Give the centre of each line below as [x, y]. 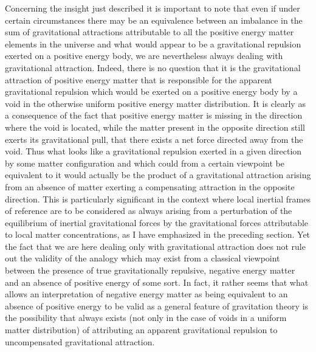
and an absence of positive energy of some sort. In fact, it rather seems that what [157, 282]
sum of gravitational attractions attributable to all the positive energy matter [149, 32]
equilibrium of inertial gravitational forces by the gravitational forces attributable [157, 222]
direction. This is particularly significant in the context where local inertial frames [158, 198]
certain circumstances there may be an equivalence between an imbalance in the [154, 20]
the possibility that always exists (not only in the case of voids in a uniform [146, 318]
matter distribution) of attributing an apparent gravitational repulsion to [141, 330]
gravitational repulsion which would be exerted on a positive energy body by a [151, 91]
